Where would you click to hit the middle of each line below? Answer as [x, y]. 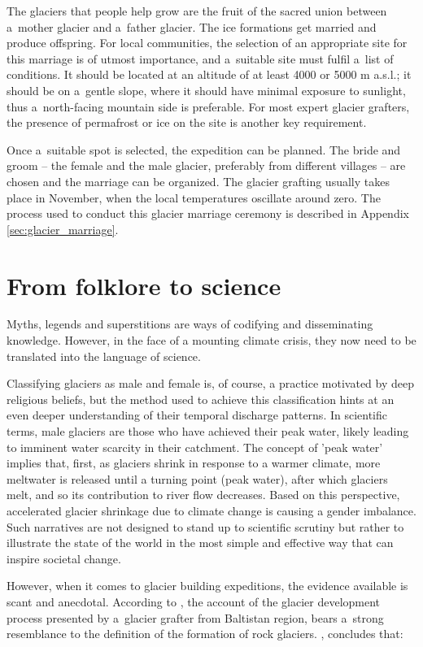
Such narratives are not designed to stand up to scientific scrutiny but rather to [205, 526]
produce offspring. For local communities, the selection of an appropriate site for [207, 43]
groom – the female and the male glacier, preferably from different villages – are [206, 165]
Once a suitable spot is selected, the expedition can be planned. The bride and [204, 149]
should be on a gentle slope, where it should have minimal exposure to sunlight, [206, 90]
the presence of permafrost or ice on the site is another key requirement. [187, 122]
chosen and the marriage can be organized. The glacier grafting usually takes [198, 181]
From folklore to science [144, 285]
